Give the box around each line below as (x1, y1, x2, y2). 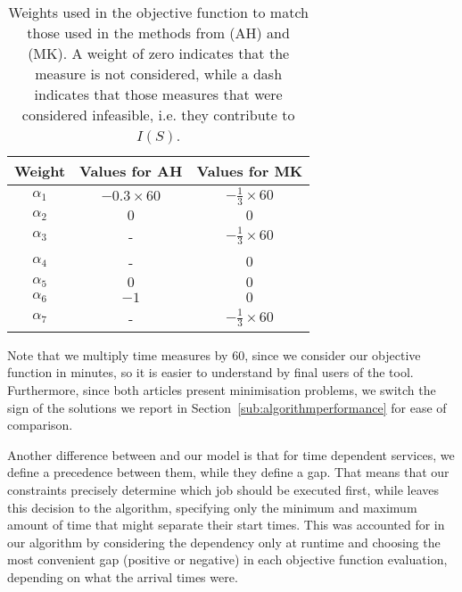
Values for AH (79, 160, 183, 181)
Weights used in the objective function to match (8, 2, 309, 22)
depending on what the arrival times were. (7, 567, 238, 586)
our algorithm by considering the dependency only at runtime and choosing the (7, 532, 441, 551)
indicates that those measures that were (34, 84, 283, 104)
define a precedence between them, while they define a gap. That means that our (7, 463, 450, 481)
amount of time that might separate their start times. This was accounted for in (7, 515, 445, 534)
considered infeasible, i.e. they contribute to (21, 104, 295, 125)
